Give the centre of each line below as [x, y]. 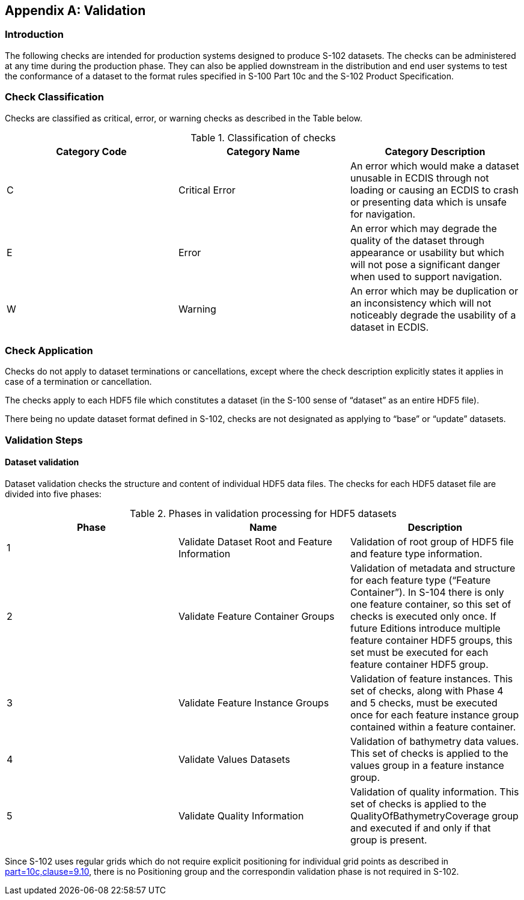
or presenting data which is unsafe [428, 202]
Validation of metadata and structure [433, 568]
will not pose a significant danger [425, 264]
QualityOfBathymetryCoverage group [434, 816]
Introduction [34, 35]
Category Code [91, 151]
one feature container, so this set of [431, 604]
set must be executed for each [419, 652]
